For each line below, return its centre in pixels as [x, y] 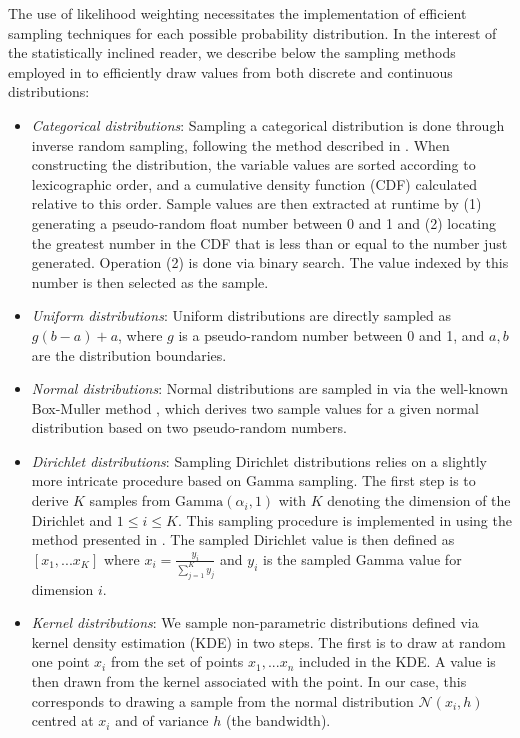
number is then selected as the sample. [150, 281]
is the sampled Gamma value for [362, 558]
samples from [130, 500]
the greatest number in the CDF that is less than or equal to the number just [269, 242]
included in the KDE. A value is [397, 661]
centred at [62, 720]
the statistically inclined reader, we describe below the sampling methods [232, 52]
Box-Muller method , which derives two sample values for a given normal [255, 407]
